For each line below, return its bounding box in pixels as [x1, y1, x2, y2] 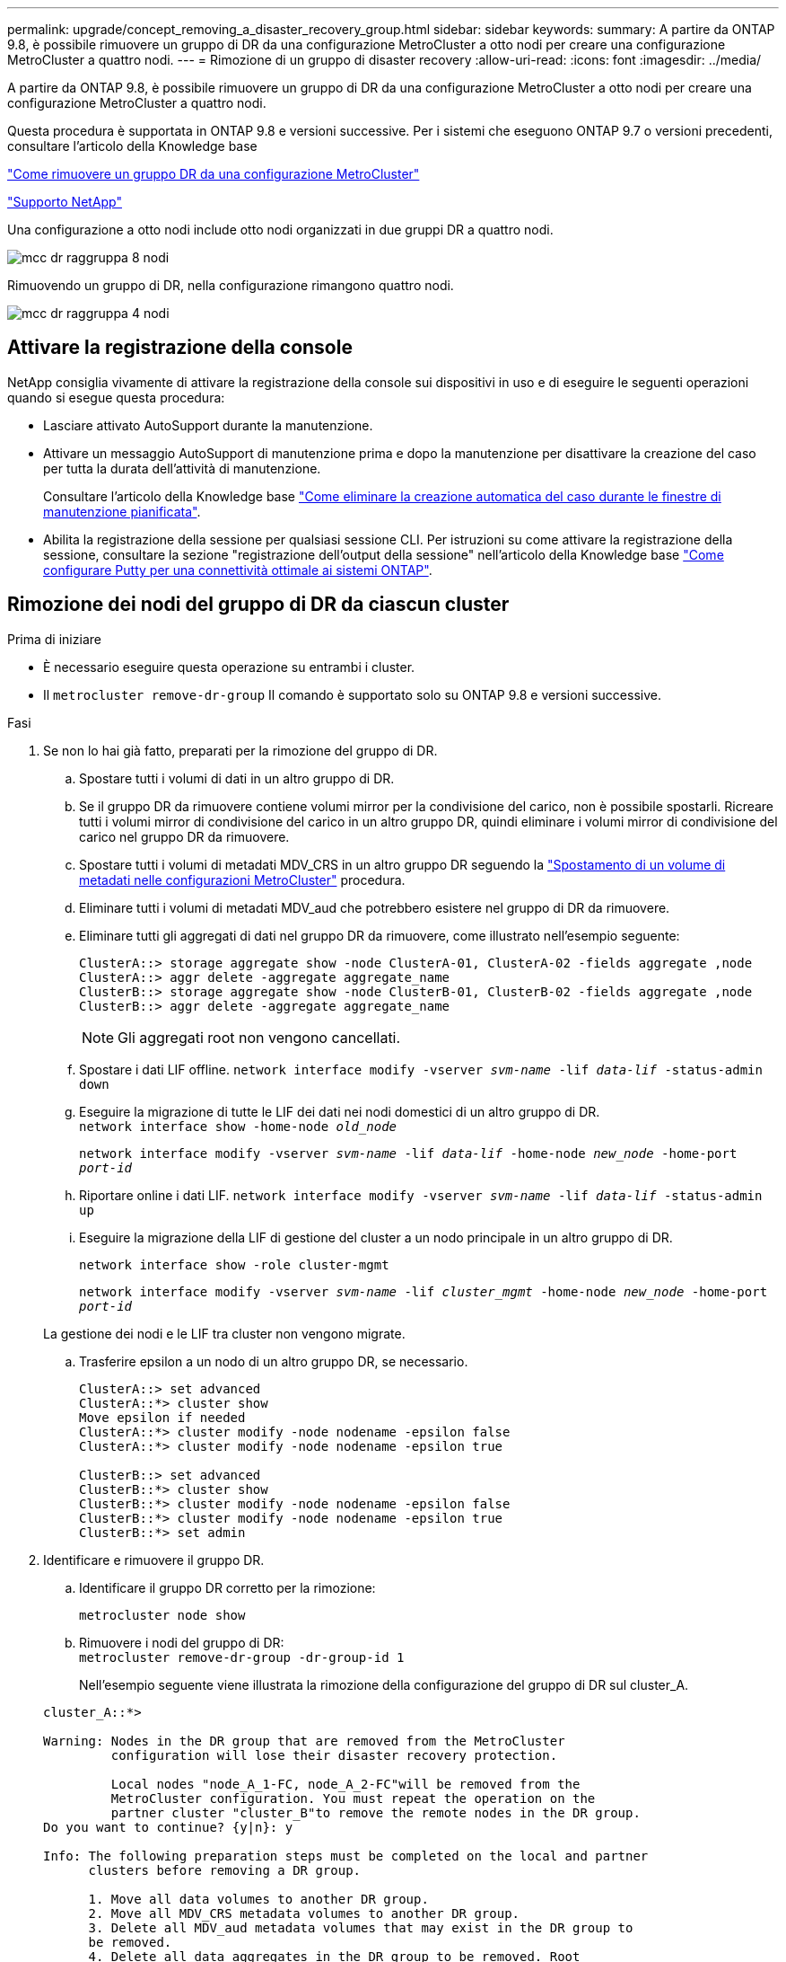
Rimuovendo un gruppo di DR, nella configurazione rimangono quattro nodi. [7, 278, 454, 293]
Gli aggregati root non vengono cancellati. [118, 1028, 401, 1047]
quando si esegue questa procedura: [7, 389, 225, 405]
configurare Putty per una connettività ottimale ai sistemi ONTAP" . [43, 561, 432, 578]
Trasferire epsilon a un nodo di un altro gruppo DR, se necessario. [79, 1353, 468, 1369]
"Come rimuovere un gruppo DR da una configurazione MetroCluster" [7, 166, 420, 181]
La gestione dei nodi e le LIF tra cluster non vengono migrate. [43, 1325, 406, 1341]
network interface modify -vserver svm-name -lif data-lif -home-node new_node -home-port [79, 1145, 738, 1161]
